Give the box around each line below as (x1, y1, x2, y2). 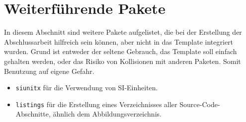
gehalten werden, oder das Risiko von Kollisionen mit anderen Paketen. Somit (4, 56, 241, 66)
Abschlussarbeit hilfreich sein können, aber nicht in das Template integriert (4, 36, 234, 47)
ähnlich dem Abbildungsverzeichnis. (53, 109, 162, 119)
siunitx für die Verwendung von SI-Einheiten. (15, 82, 158, 93)
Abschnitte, (15, 109, 51, 119)
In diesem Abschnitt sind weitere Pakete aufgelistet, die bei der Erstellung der (4, 27, 242, 37)
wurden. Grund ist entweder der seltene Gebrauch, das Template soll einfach (4, 46, 237, 57)
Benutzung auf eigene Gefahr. (4, 65, 94, 76)
